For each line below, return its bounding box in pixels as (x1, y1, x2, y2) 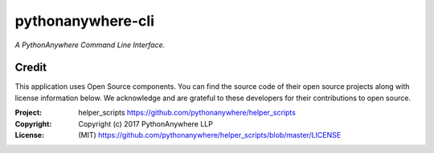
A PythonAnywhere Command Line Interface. (14, 40, 166, 50)
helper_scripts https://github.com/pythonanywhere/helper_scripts (78, 108, 297, 118)
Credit (14, 61, 47, 74)
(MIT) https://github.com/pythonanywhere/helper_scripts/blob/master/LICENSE (78, 131, 342, 140)
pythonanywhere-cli (14, 12, 154, 30)
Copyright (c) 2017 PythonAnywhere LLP (78, 119, 213, 128)
